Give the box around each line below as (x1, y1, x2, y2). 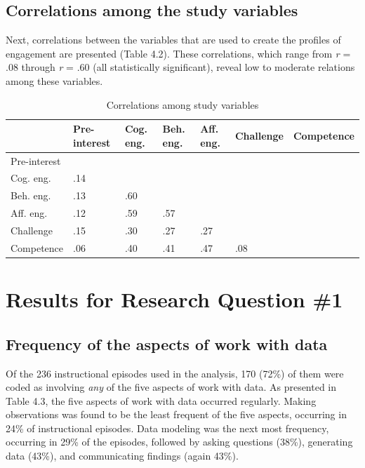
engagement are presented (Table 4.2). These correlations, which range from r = (6, 46, 351, 60)
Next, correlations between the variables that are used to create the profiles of (6, 32, 341, 47)
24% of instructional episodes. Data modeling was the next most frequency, (6, 420, 329, 435)
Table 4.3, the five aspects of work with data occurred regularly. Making (6, 393, 317, 408)
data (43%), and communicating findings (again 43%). (6, 448, 239, 463)
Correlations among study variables (106, 97, 259, 112)
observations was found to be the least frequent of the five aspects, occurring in (6, 407, 347, 422)
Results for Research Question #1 (6, 285, 343, 314)
